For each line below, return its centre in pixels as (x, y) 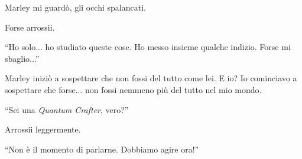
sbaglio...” (22, 58)
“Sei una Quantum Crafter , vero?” (67, 109)
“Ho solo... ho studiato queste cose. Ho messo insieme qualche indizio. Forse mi (148, 47)
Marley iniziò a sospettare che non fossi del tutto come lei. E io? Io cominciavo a (151, 78)
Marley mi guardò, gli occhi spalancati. (75, 7)
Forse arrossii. (30, 27)
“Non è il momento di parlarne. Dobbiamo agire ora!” (102, 149)
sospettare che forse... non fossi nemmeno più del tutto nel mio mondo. (133, 89)
